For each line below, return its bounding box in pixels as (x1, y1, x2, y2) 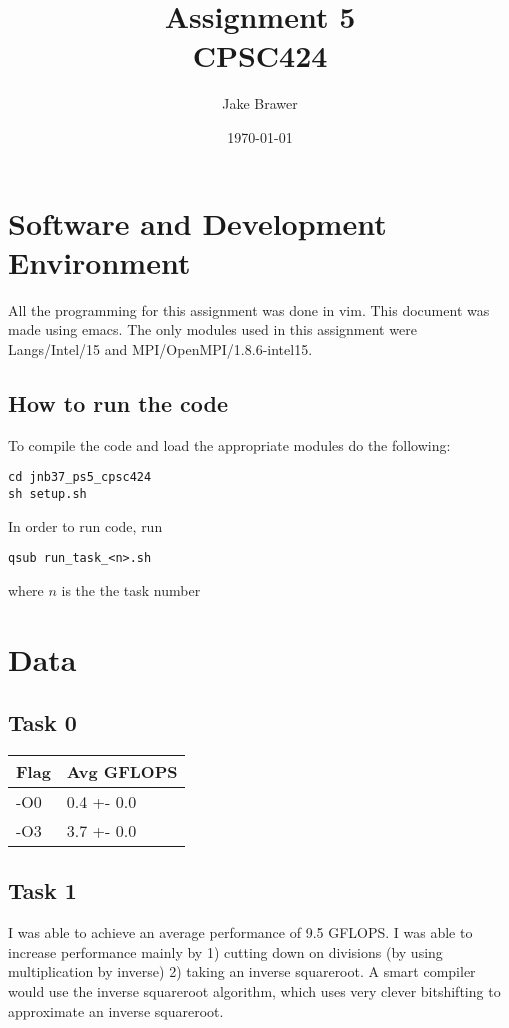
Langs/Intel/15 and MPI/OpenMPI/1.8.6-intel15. (8, 338, 313, 359)
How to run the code (8, 387, 229, 418)
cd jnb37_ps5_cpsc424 (8, 470, 152, 485)
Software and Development (8, 202, 387, 243)
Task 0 (8, 707, 77, 738)
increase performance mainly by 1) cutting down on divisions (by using (8, 941, 443, 962)
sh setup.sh (8, 486, 87, 501)
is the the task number (61, 579, 201, 600)
